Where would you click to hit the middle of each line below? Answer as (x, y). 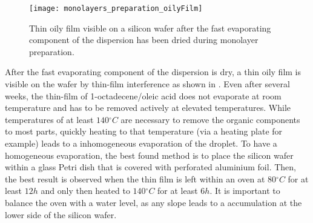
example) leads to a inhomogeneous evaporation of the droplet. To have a (141, 143)
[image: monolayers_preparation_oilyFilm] (116, 8)
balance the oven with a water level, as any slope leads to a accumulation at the (153, 202)
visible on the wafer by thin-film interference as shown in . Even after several (147, 84)
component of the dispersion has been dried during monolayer (144, 40)
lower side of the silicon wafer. (61, 214)
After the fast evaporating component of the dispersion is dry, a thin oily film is (153, 72)
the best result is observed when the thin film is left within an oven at (135, 178)
